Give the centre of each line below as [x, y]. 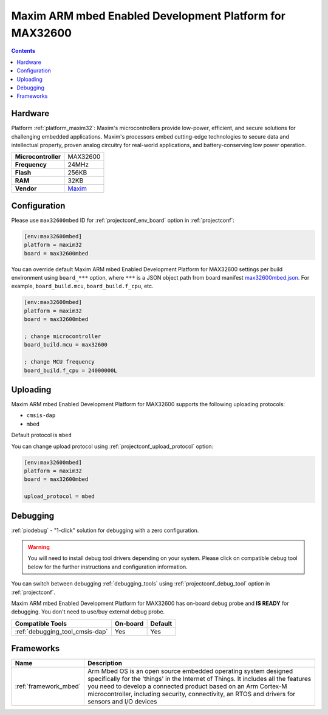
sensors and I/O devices [122, 702]
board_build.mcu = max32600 [66, 345]
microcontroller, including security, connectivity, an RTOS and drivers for [191, 694]
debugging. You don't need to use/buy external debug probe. [88, 612]
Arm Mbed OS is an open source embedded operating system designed [190, 671]
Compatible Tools [41, 623]
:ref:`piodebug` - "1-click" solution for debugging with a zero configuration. [105, 530]
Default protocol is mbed [42, 435]
